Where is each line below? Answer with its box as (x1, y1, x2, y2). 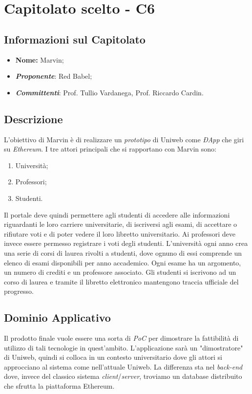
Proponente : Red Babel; (15, 71, 92, 81)
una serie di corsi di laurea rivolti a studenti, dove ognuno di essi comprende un (4, 247, 242, 258)
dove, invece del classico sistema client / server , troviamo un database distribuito (4, 371, 242, 381)
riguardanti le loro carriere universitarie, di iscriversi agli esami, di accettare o (4, 219, 237, 229)
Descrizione (4, 111, 63, 126)
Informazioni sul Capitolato (4, 31, 146, 46)
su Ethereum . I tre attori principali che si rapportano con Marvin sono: (4, 144, 216, 154)
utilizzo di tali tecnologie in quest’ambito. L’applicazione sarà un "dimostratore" (4, 342, 243, 352)
